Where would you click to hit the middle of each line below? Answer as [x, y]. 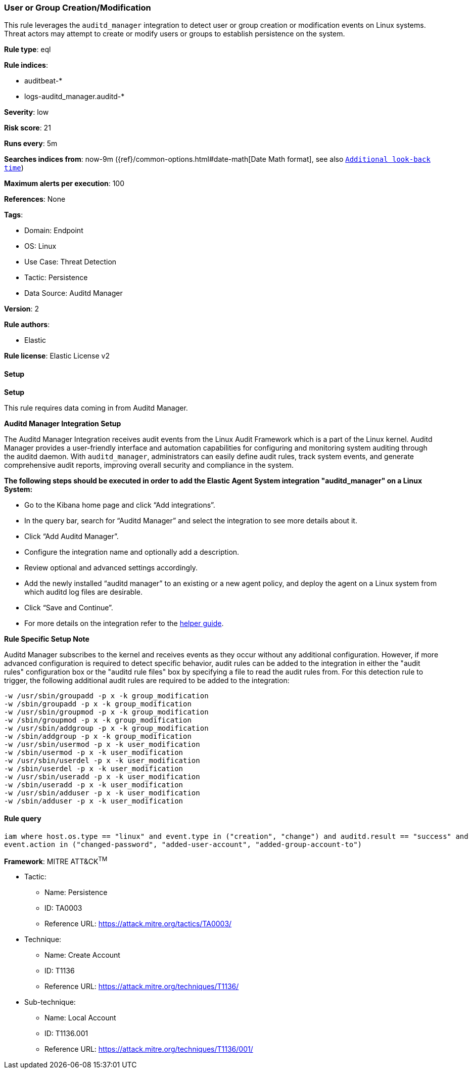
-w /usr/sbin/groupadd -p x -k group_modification [106, 696]
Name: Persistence [76, 892]
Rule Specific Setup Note [47, 639]
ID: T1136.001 [66, 1034]
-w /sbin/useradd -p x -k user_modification [94, 785]
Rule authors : [27, 325]
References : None [35, 199]
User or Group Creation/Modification [78, 8]
